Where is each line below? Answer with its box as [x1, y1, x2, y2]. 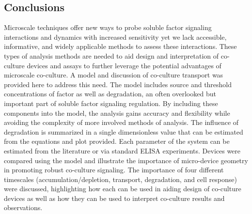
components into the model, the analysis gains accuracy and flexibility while [4, 107, 230, 118]
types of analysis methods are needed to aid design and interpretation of [4, 50, 219, 61]
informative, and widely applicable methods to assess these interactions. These [4, 41, 237, 51]
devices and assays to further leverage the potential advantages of [27, 60, 221, 70]
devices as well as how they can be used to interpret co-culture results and [4, 193, 225, 203]
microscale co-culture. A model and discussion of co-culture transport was [4, 70, 223, 80]
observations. [4, 202, 43, 213]
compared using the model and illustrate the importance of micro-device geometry [4, 155, 248, 165]
